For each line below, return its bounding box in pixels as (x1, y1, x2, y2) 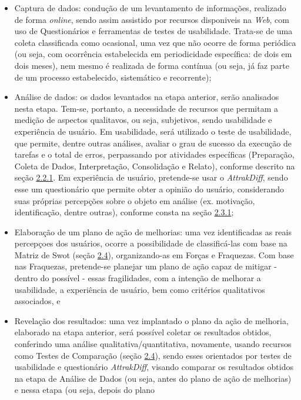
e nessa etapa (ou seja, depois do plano (14, 384, 155, 396)
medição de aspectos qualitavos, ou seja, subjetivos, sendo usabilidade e (14, 114, 272, 126)
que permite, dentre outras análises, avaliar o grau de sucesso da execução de (14, 136, 292, 149)
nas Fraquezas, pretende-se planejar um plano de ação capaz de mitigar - (14, 260, 277, 272)
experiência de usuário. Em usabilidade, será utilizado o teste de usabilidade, (14, 125, 292, 137)
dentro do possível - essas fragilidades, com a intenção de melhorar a (14, 272, 261, 284)
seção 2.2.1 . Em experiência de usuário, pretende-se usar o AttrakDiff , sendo (14, 171, 288, 184)
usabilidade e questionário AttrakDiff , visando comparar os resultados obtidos (14, 361, 293, 373)
